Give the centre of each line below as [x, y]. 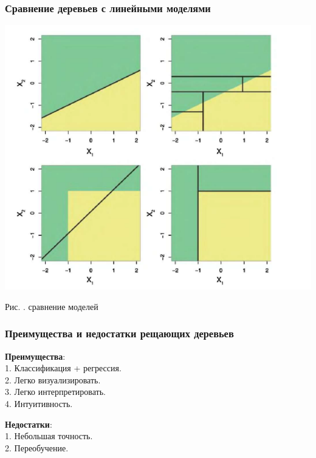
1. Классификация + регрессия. [63, 368]
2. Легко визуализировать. [53, 379]
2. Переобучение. [37, 447]
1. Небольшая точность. [49, 436]
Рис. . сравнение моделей [52, 306]
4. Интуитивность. [39, 403]
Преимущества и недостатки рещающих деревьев [119, 333]
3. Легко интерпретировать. [55, 392]
